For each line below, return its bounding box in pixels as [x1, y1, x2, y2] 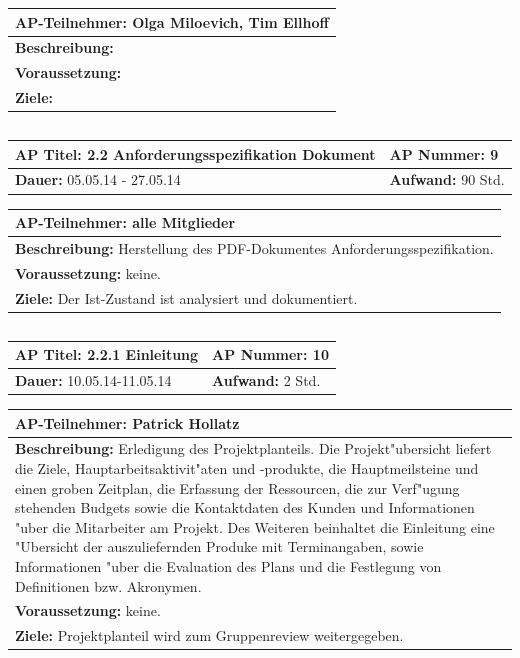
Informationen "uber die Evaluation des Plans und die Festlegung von [15, 556, 442, 577]
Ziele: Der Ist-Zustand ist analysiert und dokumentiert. [15, 287, 358, 308]
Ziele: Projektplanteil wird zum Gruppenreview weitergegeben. [15, 625, 404, 646]
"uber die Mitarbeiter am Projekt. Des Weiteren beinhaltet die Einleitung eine [15, 516, 495, 537]
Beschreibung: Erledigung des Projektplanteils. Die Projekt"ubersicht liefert [15, 438, 492, 459]
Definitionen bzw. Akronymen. [15, 575, 202, 596]
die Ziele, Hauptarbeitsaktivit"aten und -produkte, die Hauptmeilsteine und [15, 458, 479, 479]
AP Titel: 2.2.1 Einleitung [15, 344, 199, 365]
